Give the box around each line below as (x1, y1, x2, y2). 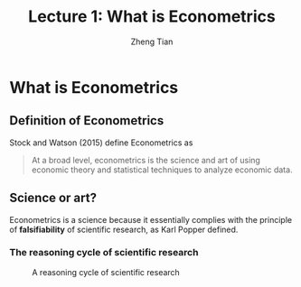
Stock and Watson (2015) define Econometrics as (9, 137, 193, 148)
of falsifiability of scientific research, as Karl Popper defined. (9, 224, 239, 235)
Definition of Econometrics (9, 113, 165, 128)
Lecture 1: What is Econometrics (28, 6, 276, 27)
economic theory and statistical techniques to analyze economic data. (31, 164, 293, 175)
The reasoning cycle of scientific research (9, 246, 199, 259)
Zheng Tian (130, 36, 174, 47)
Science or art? (9, 190, 98, 206)
